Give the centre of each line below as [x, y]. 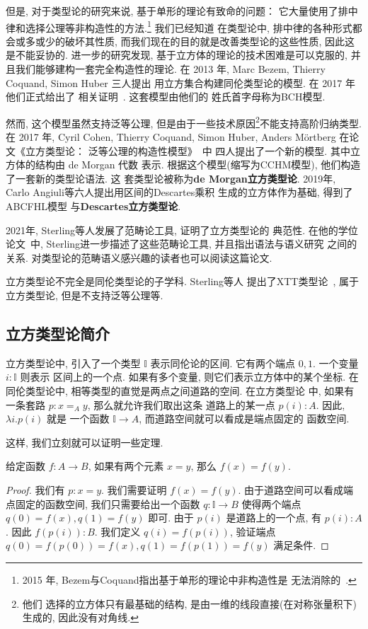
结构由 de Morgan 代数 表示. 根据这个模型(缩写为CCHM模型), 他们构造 [198, 165]
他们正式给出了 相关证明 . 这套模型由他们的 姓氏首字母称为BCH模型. [166, 97]
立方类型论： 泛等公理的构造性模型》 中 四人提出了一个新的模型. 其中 [188, 150]
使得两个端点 [271, 503]
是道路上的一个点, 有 [274, 518]
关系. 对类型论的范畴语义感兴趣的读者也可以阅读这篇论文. [139, 257]
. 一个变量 [336, 363]
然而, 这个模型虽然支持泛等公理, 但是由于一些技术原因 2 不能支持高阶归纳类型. [184, 122]
